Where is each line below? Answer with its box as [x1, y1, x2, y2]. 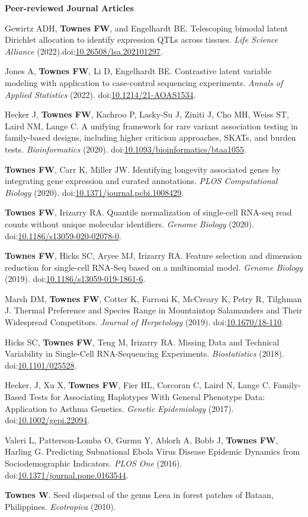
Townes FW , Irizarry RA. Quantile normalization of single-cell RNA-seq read [5, 206, 292, 218]
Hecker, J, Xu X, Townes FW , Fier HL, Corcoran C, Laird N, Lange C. [5, 379, 271, 391]
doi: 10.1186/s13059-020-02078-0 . [5, 229, 121, 242]
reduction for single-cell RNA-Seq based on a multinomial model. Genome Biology [5, 261, 303, 273]
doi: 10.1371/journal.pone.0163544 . [5, 468, 129, 481]
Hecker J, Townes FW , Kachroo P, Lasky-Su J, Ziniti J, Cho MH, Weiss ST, [5, 108, 289, 120]
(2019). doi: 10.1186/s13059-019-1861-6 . [5, 272, 146, 285]
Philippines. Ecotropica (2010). [5, 500, 116, 512]
